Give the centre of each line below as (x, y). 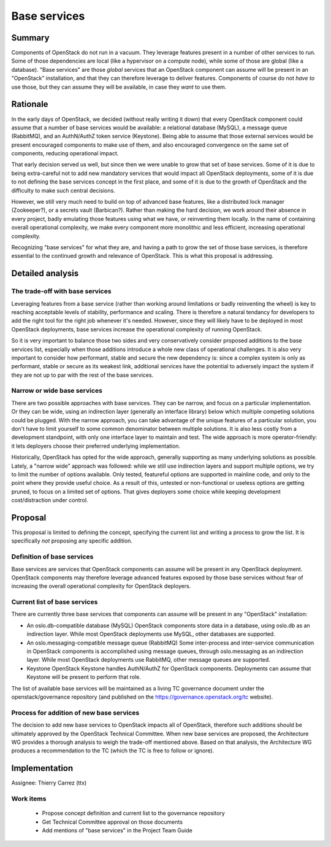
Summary (30, 38)
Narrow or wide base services (57, 391)
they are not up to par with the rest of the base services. (82, 375)
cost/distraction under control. (50, 500)
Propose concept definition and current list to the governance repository (133, 813)
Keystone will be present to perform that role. (84, 677)
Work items (29, 799)
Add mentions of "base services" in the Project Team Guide (117, 830)
